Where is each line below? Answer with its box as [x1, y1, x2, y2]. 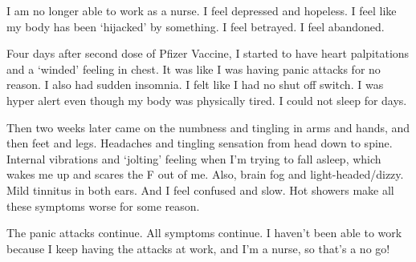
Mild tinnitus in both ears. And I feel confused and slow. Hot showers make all [6, 181, 394, 198]
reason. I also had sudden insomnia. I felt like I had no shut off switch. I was [6, 76, 384, 93]
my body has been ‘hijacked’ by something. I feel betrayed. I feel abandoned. [6, 18, 385, 34]
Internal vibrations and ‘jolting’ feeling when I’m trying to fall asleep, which [6, 150, 381, 167]
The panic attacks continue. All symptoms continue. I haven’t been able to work [6, 224, 402, 241]
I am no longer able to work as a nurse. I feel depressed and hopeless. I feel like [6, 2, 397, 18]
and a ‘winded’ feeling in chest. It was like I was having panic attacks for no [6, 60, 381, 77]
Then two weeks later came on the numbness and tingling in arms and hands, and [6, 119, 410, 135]
